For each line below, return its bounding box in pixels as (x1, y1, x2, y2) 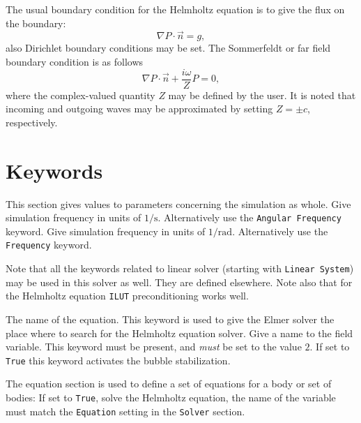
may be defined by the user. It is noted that (168, 87, 356, 102)
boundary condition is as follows (6, 54, 144, 68)
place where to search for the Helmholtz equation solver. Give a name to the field (6, 325, 353, 340)
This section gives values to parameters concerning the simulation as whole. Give (6, 196, 351, 211)
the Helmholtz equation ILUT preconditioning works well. (6, 288, 249, 303)
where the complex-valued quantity (6, 87, 155, 102)
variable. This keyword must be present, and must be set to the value (6, 339, 302, 354)
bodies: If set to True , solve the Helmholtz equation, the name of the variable (6, 390, 336, 404)
